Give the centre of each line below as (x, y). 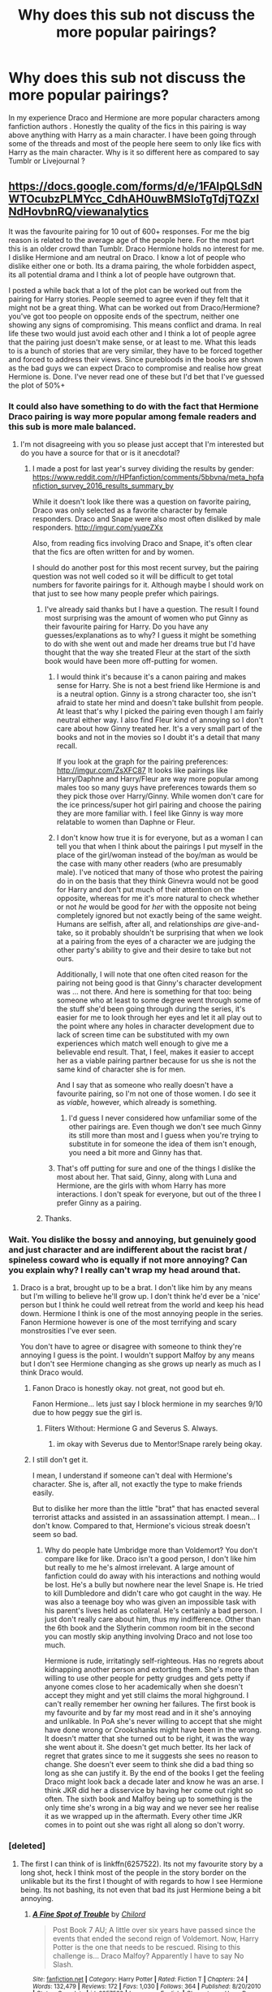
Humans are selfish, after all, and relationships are (140, 925)
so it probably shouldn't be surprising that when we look (169, 933)
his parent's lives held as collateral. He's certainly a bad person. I (153, 1611)
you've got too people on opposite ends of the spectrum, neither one (124, 316)
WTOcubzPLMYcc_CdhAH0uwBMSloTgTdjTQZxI (134, 199)
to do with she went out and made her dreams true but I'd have (150, 644)
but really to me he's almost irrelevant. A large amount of (139, 1568)
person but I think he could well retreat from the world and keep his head (142, 1305)
